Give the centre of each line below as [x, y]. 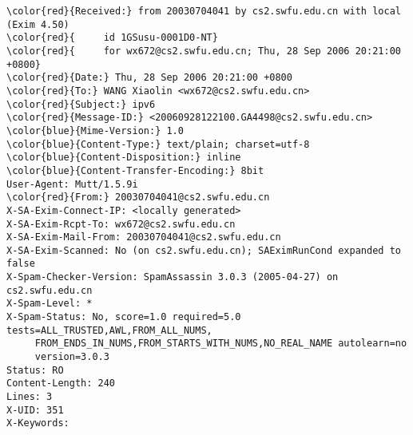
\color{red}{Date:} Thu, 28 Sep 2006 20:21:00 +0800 [149, 78]
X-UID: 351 [35, 410]
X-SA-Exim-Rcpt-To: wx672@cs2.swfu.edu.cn [121, 224]
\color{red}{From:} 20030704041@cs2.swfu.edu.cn [138, 198]
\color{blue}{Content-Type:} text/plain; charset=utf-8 [158, 144]
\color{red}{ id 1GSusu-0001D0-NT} [112, 38]
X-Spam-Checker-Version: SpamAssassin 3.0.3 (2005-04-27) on [173, 277]
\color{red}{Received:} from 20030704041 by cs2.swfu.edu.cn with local [204, 11]
